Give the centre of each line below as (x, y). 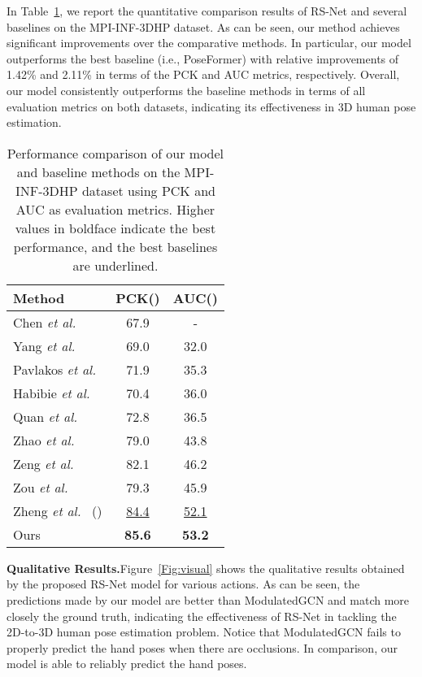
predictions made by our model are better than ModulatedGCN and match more (208, 599)
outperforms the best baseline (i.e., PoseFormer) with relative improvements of (203, 58)
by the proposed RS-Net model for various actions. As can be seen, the (183, 584)
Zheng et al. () (58, 510)
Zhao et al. (44, 440)
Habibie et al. (52, 393)
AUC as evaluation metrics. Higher (115, 209)
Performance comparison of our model (115, 153)
